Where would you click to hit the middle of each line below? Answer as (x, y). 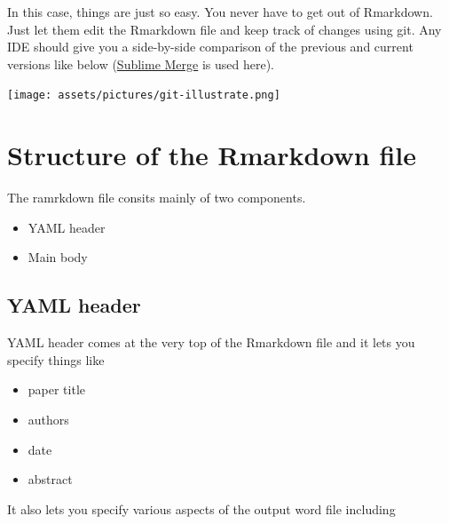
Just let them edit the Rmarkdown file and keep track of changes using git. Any (224, 29)
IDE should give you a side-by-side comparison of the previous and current (210, 47)
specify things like (56, 359)
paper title (57, 389)
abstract (50, 479)
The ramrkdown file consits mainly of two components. (157, 198)
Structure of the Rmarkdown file (212, 155)
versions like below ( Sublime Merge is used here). (141, 64)
